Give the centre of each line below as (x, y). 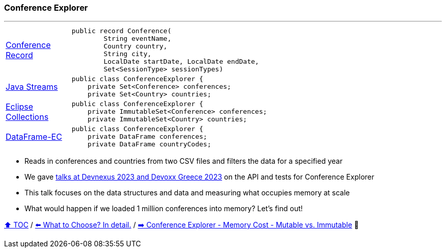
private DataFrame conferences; (147, 137)
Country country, (135, 46)
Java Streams (32, 86)
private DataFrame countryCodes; (149, 144)
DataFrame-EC (34, 136)
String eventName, (137, 39)
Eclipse (20, 106)
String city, (128, 54)
